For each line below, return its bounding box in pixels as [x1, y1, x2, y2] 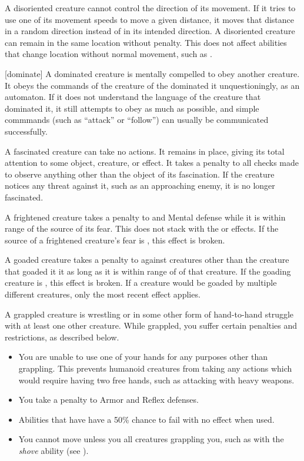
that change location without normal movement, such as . [5, 48, 212, 60]
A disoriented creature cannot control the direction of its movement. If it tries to [5, 2, 296, 14]
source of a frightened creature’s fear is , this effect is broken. [5, 233, 225, 246]
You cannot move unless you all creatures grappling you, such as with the [18, 433, 284, 445]
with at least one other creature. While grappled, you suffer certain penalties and [5, 319, 298, 332]
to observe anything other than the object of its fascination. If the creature [5, 168, 275, 180]
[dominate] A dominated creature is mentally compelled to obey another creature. [5, 67, 300, 79]
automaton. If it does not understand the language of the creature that [5, 91, 261, 103]
